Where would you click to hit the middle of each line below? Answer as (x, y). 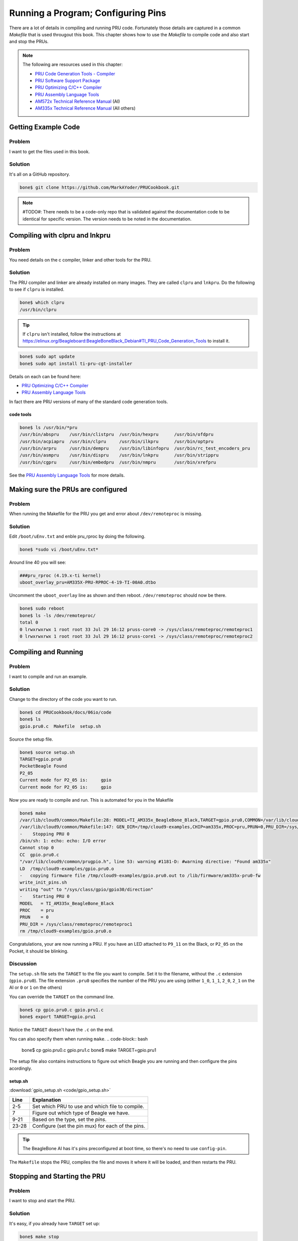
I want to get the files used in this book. (49, 151)
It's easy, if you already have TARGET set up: (55, 1223)
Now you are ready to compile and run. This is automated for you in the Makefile (91, 800)
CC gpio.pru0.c (39, 855)
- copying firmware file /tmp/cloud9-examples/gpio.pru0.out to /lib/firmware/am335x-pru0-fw (140, 876)
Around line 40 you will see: (38, 562)
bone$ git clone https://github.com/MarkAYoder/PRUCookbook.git (100, 187)
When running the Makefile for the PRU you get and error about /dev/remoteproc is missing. (106, 513)
